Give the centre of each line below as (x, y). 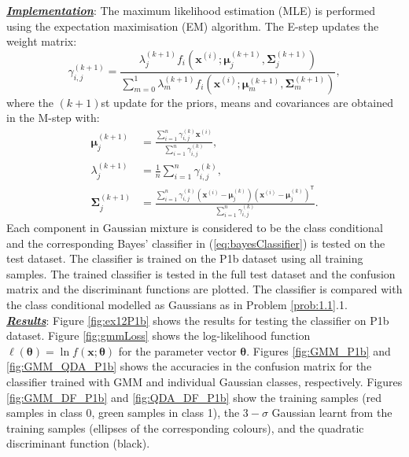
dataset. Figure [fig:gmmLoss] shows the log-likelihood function (158, 335)
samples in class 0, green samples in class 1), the (123, 413)
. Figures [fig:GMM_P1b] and (319, 350)
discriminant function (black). (78, 443)
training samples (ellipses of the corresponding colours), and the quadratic (185, 428)
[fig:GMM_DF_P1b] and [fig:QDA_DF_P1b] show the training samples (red (194, 397)
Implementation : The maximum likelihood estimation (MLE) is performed (191, 10)
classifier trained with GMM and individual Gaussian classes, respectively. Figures (204, 381)
